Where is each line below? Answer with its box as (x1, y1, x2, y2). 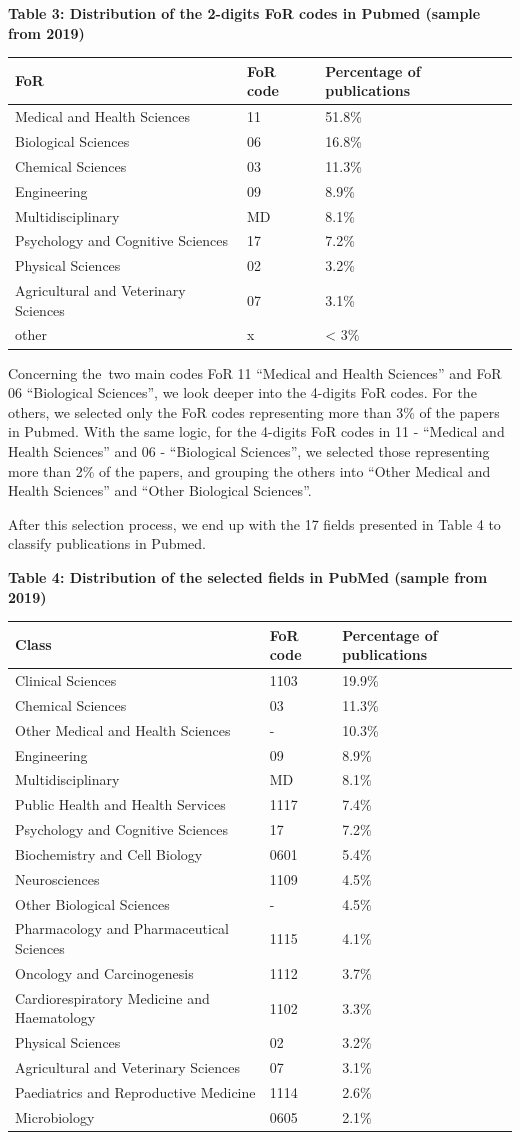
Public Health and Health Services (15, 794, 226, 815)
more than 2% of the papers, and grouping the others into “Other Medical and (8, 460, 491, 481)
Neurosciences (15, 868, 100, 889)
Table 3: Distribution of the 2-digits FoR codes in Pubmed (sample (8, 3, 481, 23)
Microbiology (15, 1106, 95, 1127)
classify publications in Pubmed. (8, 533, 207, 554)
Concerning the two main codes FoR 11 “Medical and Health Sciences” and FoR (8, 362, 502, 383)
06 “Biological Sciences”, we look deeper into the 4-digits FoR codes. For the (8, 382, 477, 403)
